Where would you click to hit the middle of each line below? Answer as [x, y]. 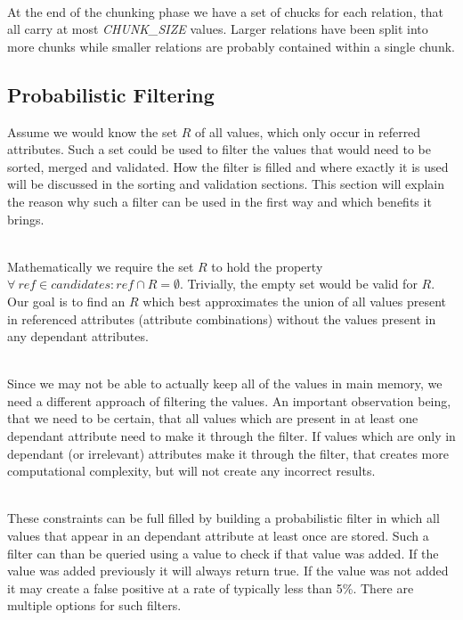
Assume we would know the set [93, 131]
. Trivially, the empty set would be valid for [298, 284]
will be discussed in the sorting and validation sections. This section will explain [226, 184]
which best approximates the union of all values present [294, 301]
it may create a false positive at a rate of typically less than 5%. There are [211, 587]
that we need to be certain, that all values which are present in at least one [213, 418]
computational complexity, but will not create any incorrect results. [191, 471]
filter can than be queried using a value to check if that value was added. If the [223, 553]
